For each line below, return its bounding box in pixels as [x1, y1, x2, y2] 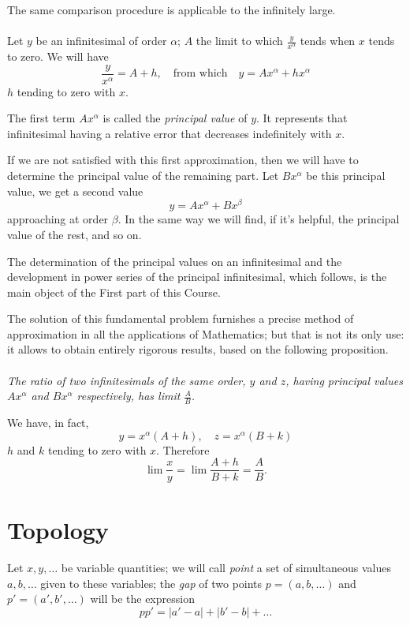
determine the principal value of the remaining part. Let [7, 167, 279, 184]
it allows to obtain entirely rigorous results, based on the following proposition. [7, 341, 389, 357]
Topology [7, 513, 109, 545]
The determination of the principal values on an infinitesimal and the [7, 253, 342, 269]
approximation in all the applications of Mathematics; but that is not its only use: [7, 325, 404, 342]
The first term [7, 110, 76, 126]
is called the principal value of [102, 110, 248, 126]
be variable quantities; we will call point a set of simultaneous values [61, 560, 391, 576]
